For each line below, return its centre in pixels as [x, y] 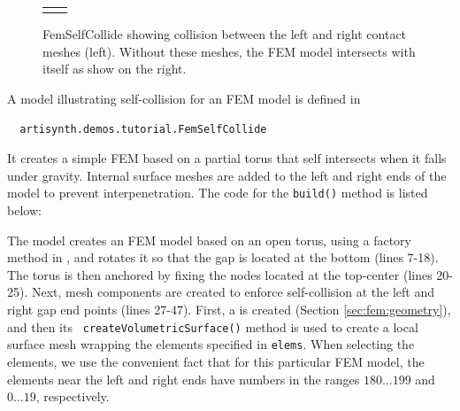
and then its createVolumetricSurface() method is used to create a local [213, 326]
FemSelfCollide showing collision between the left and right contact [225, 34]
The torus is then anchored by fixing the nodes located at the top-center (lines [220, 274]
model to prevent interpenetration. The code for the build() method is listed [218, 193]
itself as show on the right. [115, 69]
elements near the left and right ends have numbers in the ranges [184, 379]
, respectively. [73, 396]
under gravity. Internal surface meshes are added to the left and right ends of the [227, 175]
